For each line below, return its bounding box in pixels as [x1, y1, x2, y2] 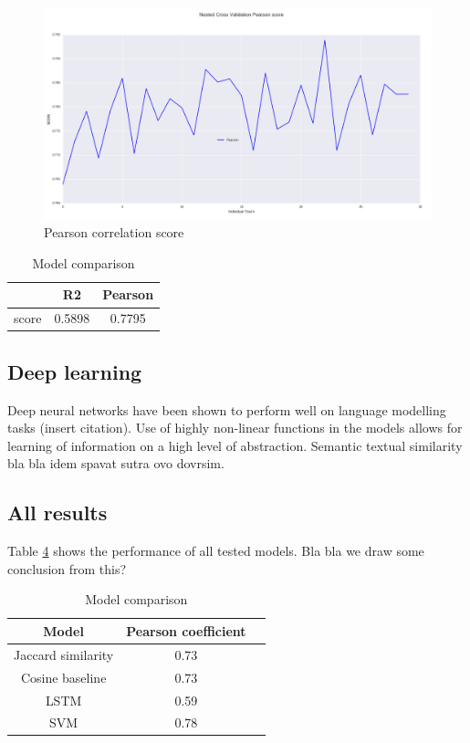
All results [7, 498, 108, 527]
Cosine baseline [20, 667, 107, 686]
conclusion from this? [7, 559, 127, 578]
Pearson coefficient [126, 621, 246, 640]
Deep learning [7, 357, 142, 385]
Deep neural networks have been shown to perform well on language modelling [7, 400, 446, 419]
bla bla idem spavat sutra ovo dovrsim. [7, 454, 225, 473]
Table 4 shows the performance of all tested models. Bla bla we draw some [7, 541, 424, 560]
